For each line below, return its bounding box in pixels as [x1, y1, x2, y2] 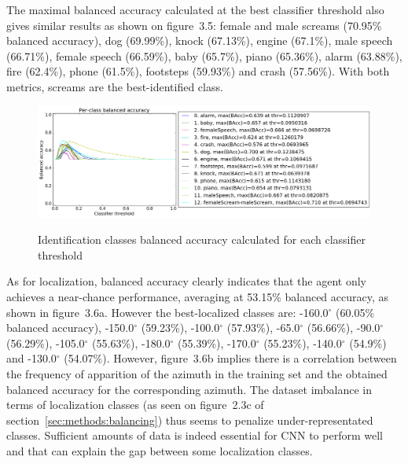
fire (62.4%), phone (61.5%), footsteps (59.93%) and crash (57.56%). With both [6, 63, 390, 79]
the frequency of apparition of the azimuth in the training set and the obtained [6, 365, 388, 381]
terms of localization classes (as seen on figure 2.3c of [6, 396, 264, 413]
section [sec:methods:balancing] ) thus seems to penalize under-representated [6, 411, 373, 428]
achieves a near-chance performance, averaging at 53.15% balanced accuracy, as [6, 288, 389, 304]
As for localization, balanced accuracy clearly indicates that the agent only [6, 273, 366, 289]
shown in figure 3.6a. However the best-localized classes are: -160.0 [6, 304, 329, 320]
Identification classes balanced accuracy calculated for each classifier [38, 231, 366, 248]
